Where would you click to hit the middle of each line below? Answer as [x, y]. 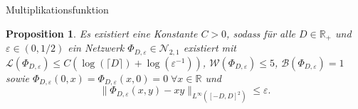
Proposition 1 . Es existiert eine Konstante [102, 33]
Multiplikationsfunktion [57, 9]
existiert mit [210, 48]
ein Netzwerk [96, 48]
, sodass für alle [261, 33]
